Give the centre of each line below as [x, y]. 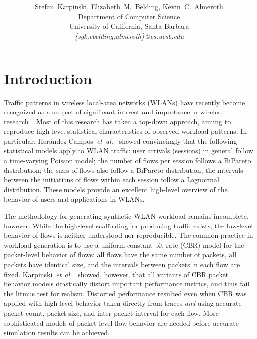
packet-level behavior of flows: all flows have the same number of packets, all [120, 254]
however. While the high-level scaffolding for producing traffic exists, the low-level [128, 225]
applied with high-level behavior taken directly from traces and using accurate [123, 303]
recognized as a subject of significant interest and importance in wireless [114, 112]
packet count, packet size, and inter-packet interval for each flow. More [112, 312]
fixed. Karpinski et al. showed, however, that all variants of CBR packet [116, 274]
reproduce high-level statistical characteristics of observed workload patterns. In [126, 131]
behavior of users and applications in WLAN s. [74, 199]
